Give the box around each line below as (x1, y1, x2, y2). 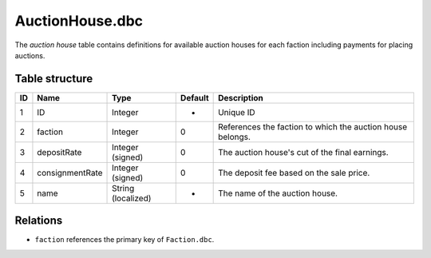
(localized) (112, 193, 152, 204)
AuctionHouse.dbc (14, 12, 144, 30)
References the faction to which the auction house (218, 121, 407, 132)
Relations (14, 214, 63, 228)
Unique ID (218, 106, 255, 117)
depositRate (37, 146, 82, 157)
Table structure (14, 72, 93, 85)
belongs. (218, 131, 251, 142)
